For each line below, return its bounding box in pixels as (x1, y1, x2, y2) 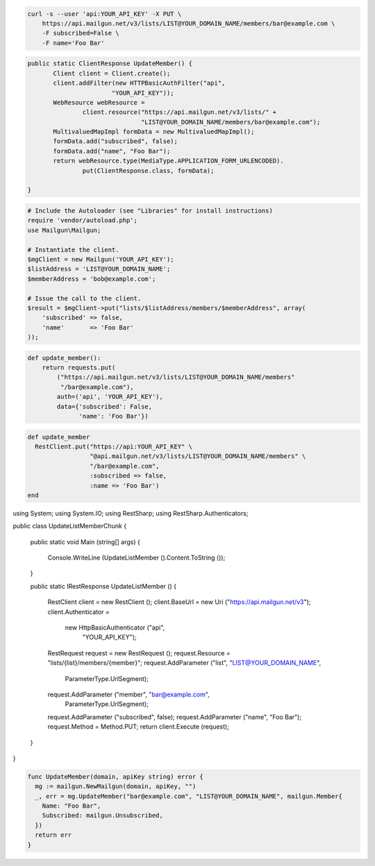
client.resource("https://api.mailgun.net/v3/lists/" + (82, 108, 277, 116)
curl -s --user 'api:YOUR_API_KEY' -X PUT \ (27, 10, 182, 17)
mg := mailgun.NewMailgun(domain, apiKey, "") (35, 783, 197, 790)
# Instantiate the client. (27, 245, 119, 254)
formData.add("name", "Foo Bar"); (53, 147, 171, 155)
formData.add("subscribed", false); (53, 138, 178, 145)
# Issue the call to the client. (27, 294, 142, 302)
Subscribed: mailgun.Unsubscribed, (42, 812, 163, 819)
